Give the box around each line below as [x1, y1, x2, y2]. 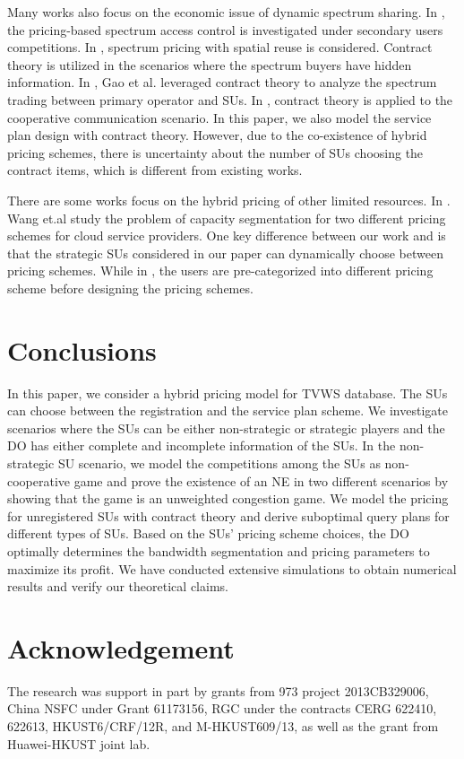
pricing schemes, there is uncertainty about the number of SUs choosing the [7, 143, 424, 161]
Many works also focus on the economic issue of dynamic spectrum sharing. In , [7, 3, 445, 21]
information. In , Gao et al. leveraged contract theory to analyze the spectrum [7, 73, 437, 92]
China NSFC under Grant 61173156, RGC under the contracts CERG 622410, [7, 699, 437, 718]
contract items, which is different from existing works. [7, 161, 303, 179]
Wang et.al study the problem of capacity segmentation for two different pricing [7, 208, 446, 227]
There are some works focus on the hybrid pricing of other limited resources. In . [7, 190, 451, 209]
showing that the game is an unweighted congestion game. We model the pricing [7, 489, 449, 508]
